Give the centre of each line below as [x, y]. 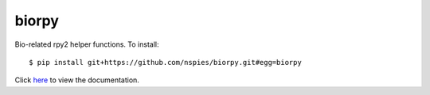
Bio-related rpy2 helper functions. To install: [87, 44]
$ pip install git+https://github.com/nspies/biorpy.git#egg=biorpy [165, 62]
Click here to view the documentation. [77, 80]
